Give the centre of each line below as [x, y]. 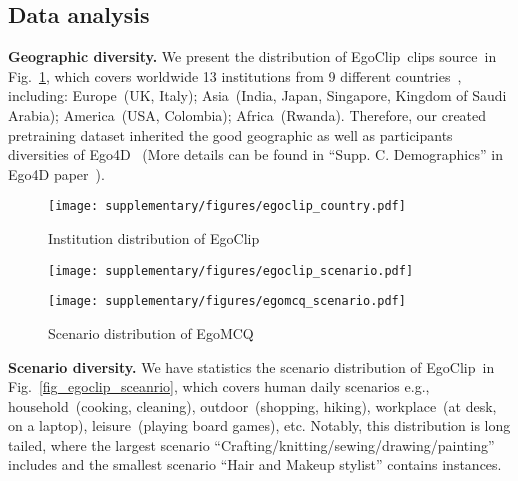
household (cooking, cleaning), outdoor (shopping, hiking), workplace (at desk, [252, 405]
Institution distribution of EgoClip [154, 238]
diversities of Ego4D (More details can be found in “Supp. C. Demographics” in [255, 154]
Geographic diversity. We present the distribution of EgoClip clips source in [252, 56]
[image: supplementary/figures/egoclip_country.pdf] [227, 206]
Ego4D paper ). [56, 173]
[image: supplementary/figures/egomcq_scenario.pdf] [227, 301]
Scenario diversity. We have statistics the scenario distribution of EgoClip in [251, 366]
